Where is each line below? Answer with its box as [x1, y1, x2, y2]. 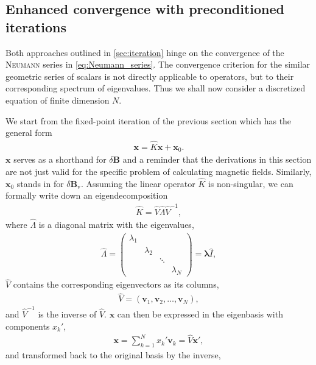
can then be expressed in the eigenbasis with [117, 308, 283, 321]
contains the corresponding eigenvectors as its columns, [13, 278, 219, 291]
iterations [5, 17, 66, 36]
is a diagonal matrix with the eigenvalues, [38, 218, 194, 231]
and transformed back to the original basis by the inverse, [5, 349, 221, 361]
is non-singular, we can [208, 177, 293, 190]
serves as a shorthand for [13, 153, 107, 166]
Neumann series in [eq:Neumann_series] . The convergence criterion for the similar [5, 58, 311, 71]
